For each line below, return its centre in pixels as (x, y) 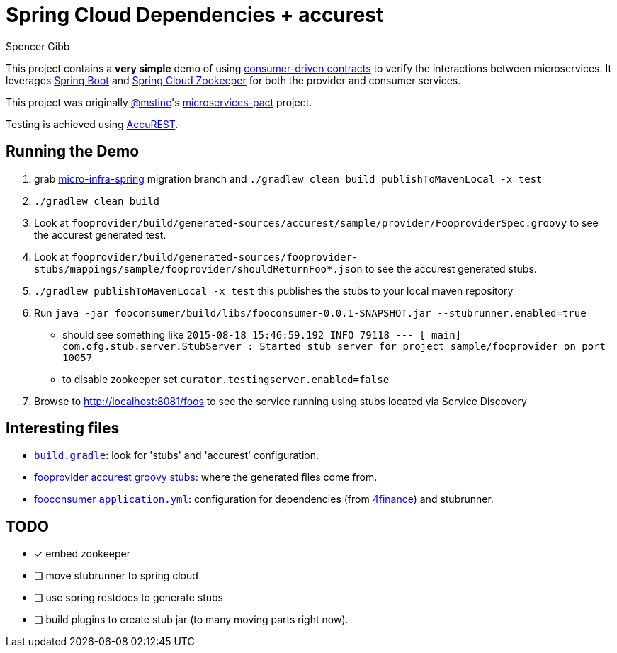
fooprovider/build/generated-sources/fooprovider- (215, 257)
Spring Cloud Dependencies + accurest (195, 15)
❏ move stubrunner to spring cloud (116, 576)
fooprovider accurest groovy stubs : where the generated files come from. (206, 477)
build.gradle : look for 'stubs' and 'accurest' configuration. (177, 455)
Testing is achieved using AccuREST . (92, 124)
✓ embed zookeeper (83, 554)
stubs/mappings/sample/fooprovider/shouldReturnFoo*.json (198, 269)
